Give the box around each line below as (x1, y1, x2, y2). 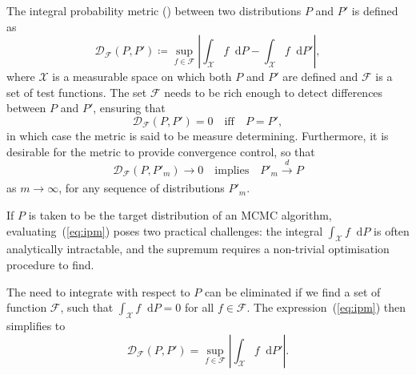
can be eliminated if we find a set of (204, 283, 381, 300)
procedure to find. (6, 256, 94, 272)
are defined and (282, 68, 358, 85)
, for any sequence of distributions (58, 179, 225, 196)
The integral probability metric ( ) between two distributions (6, 2, 302, 18)
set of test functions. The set (6, 83, 147, 100)
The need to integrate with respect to (6, 283, 190, 300)
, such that (60, 299, 114, 316)
